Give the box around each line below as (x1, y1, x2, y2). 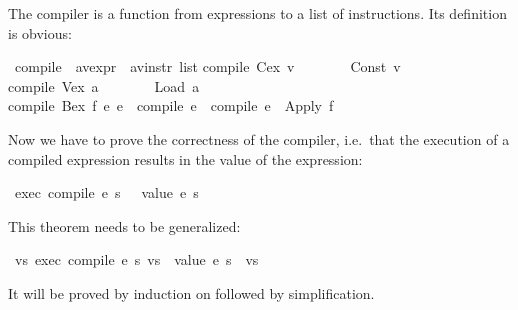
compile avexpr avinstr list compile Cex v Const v (14, 56, 401, 77)
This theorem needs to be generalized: (8, 215, 241, 236)
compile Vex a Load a (8, 75, 200, 96)
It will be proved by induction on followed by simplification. (8, 282, 375, 303)
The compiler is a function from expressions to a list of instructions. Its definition (8, 3, 507, 23)
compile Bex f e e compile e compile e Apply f (8, 95, 334, 116)
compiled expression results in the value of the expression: (8, 148, 363, 169)
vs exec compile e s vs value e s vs (14, 249, 259, 270)
